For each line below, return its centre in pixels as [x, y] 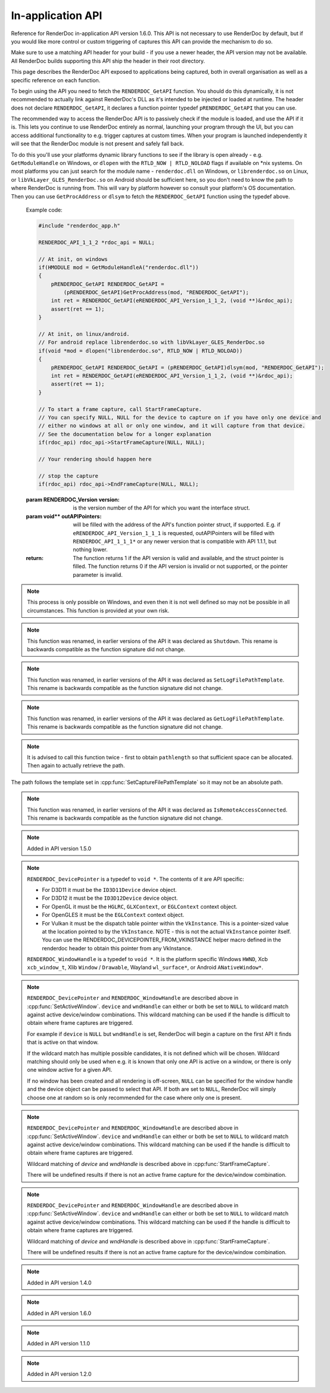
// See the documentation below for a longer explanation [125, 434]
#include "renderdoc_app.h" [79, 226]
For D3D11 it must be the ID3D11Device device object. [109, 890]
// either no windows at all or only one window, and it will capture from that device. [172, 426]
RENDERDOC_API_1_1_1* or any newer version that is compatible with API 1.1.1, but [175, 541]
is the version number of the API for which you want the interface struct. [161, 508]
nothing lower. [91, 550]
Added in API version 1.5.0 [59, 848]
